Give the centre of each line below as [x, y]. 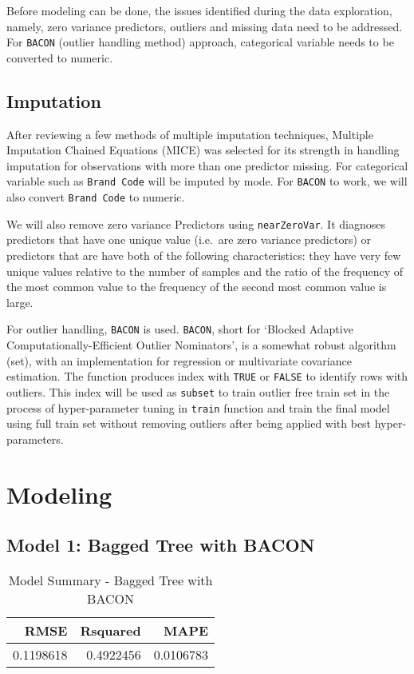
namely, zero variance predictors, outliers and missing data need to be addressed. [205, 26]
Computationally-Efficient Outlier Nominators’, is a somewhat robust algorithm [201, 345]
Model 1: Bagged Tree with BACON [161, 545]
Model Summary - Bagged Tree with [110, 580]
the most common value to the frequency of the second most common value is [197, 287]
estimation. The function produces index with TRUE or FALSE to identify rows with [207, 376]
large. [20, 302]
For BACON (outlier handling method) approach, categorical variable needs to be [200, 42]
